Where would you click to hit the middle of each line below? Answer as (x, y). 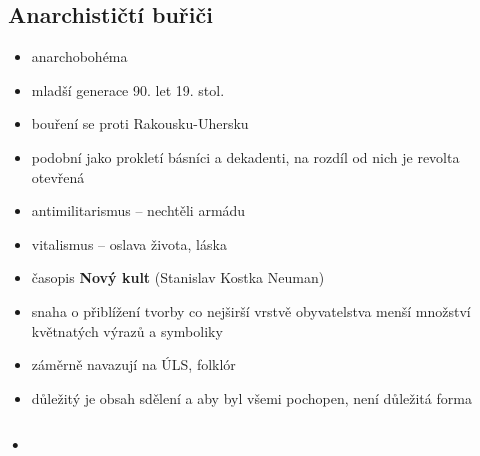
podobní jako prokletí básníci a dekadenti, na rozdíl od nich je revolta (245, 156)
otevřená (58, 176)
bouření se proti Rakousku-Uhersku (140, 123)
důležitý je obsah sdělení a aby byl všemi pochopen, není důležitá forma (251, 397)
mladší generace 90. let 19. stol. (128, 89)
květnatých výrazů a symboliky (127, 330)
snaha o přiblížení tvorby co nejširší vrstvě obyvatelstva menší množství (251, 310)
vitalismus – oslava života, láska (129, 243)
